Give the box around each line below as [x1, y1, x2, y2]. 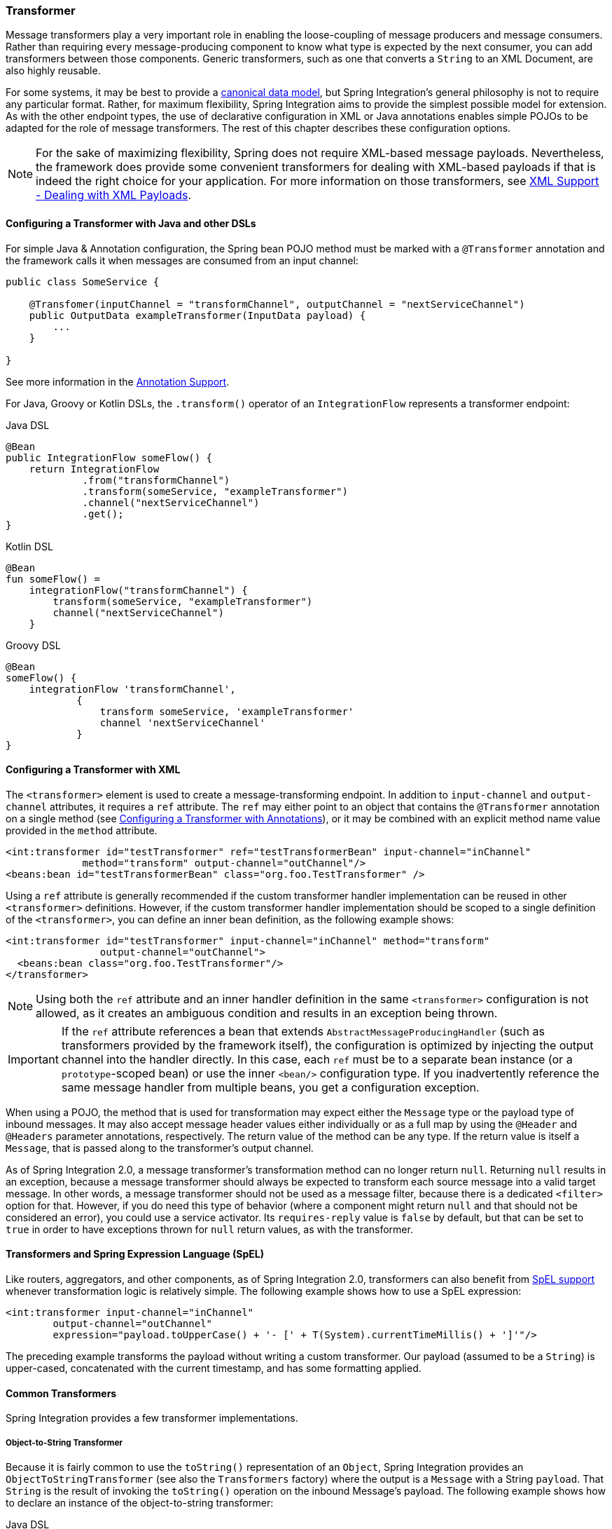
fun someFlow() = [6, 573, 100, 585]
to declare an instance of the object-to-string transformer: [6, 1497, 274, 1509]
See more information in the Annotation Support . [6, 375, 230, 388]
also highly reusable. [6, 64, 101, 77]
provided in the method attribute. [6, 824, 158, 836]
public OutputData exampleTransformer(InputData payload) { [29, 309, 366, 321]
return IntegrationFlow [29, 463, 160, 475]
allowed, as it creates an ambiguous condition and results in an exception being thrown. [36, 1005, 498, 1020]
